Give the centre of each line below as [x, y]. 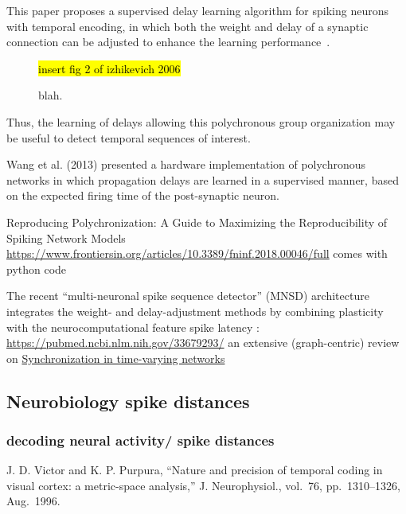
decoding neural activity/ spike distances [141, 440]
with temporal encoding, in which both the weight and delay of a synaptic [187, 26]
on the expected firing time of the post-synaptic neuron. [143, 195]
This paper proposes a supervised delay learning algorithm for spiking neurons [197, 10]
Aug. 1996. [33, 501]
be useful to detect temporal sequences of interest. [129, 137]
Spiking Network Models [66, 238]
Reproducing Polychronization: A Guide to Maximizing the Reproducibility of [197, 222]
